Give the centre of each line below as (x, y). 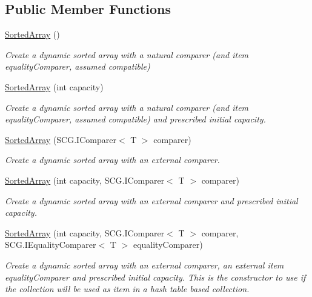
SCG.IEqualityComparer (51, 245)
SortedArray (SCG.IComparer (61, 139)
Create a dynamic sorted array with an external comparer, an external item (144, 265)
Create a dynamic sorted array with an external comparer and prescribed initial (151, 200)
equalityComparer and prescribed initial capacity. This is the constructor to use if (155, 277)
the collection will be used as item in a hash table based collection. (127, 289)
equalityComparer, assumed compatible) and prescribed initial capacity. (135, 119)
